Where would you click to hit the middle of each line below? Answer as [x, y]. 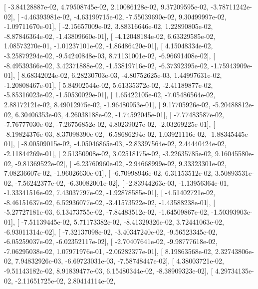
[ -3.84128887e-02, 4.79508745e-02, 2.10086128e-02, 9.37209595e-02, [106, 6]
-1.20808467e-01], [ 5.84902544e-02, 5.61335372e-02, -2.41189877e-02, [109, 85]
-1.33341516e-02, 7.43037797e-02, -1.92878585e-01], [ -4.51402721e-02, [110, 192]
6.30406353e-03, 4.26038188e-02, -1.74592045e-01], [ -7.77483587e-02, [120, 114]
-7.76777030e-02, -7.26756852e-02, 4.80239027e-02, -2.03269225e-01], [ [110, 124]
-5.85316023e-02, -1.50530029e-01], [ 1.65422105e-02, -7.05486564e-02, [110, 95]
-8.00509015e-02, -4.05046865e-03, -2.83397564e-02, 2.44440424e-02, [124, 144]
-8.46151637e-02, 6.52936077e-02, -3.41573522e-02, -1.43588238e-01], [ [110, 202]
